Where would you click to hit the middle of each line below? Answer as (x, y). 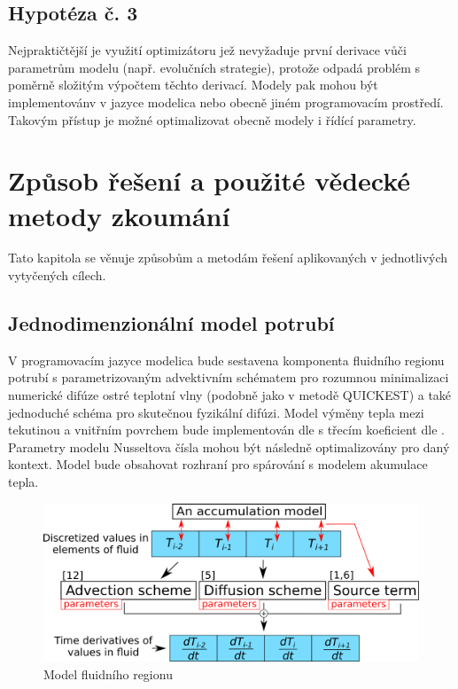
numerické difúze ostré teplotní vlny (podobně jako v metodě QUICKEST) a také (230, 395)
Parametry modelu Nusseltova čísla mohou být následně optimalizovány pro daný (229, 446)
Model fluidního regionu (108, 673)
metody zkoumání (119, 215)
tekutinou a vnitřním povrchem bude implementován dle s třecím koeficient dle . (226, 430)
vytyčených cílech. (57, 275)
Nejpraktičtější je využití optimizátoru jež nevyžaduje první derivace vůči (207, 50)
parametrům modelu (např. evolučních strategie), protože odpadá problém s (214, 67)
